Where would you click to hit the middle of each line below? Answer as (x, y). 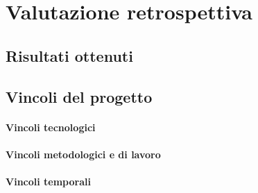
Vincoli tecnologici (51, 127)
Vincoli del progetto (79, 96)
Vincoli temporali (48, 181)
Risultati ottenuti (69, 55)
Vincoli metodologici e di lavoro (83, 154)
